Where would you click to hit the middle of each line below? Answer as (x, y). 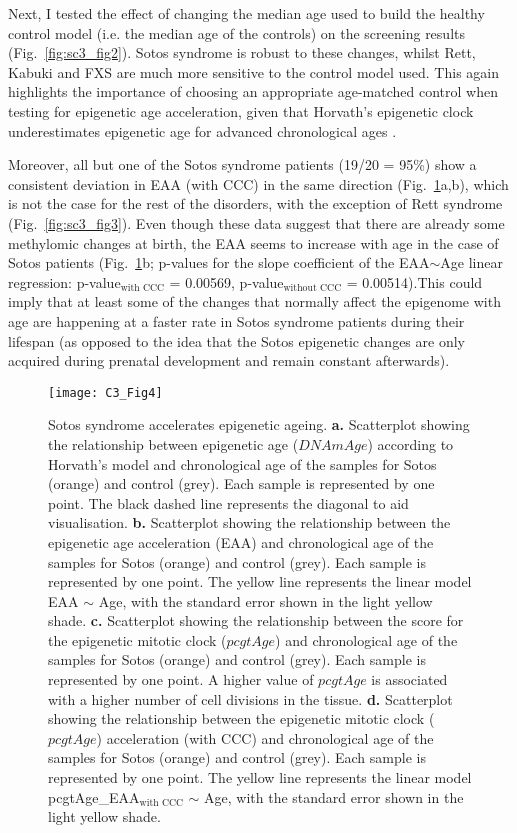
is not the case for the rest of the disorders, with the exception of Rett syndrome (255, 203)
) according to (410, 443)
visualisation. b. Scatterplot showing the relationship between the (249, 522)
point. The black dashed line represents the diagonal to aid (228, 502)
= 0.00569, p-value (226, 281)
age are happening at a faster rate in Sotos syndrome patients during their (236, 320)
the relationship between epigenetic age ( (173, 443)
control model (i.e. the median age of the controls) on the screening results (236, 32)
